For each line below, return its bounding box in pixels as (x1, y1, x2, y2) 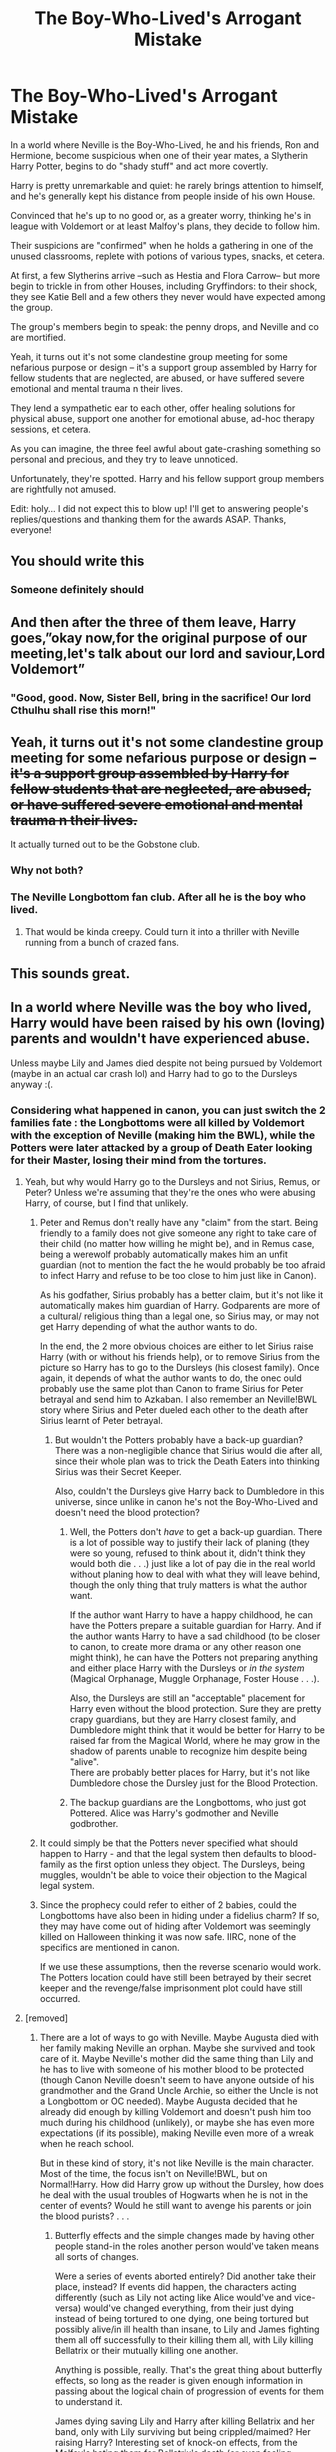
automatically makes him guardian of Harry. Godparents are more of (39, 1300, 321, 1312)
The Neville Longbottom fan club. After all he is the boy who (10, 890, 307, 904)
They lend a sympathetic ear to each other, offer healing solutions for (10, 402, 296, 414)
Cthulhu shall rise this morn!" (10, 703, 157, 717)
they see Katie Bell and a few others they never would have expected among (10, 290, 326, 302)
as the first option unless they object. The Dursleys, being (67, 1858, 306, 1871)
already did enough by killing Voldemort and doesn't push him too (39, 2106, 312, 2118)
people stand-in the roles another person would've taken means (54, 2240, 320, 2252)
